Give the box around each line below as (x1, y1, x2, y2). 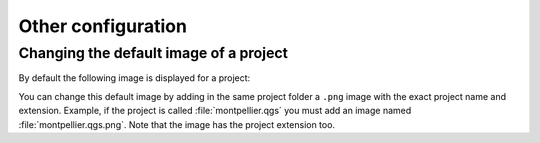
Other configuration (18, 15, 187, 37)
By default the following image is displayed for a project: (18, 72, 251, 84)
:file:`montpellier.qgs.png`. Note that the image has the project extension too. (18, 118, 335, 130)
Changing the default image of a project (18, 44, 289, 62)
